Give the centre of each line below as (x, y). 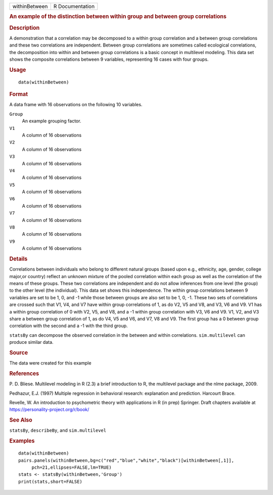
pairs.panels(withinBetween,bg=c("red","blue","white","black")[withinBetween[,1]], (126, 460)
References (24, 373)
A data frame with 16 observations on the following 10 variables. (76, 105)
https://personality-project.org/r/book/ (49, 410)
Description (25, 28)
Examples (22, 441)
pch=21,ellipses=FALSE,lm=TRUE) (72, 467)
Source (19, 352)
